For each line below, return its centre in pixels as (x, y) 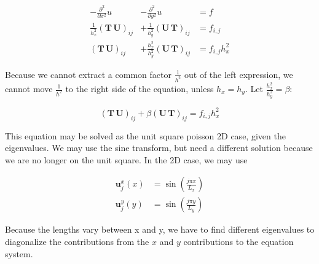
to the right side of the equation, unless (140, 88)
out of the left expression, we (238, 74)
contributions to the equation (238, 242)
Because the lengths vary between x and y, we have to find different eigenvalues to (160, 229)
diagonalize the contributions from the (77, 242)
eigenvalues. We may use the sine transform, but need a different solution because (159, 148)
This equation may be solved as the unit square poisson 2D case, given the (145, 135)
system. (19, 253)
